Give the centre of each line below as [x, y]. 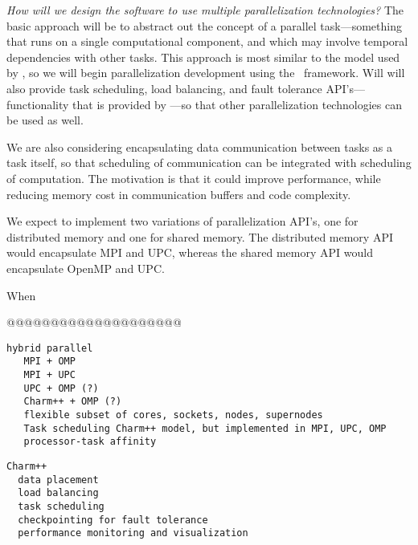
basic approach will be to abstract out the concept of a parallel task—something [204, 25]
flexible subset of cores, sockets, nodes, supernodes [173, 415]
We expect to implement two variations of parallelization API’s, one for [182, 221]
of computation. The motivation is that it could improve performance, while [194, 178]
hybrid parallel [50, 348]
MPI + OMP [49, 362]
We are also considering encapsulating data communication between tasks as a [200, 146]
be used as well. [45, 120]
